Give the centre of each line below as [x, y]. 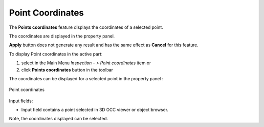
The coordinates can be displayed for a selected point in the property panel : [86, 78]
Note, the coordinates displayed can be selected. [58, 119]
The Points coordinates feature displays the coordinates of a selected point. [86, 27]
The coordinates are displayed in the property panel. [62, 36]
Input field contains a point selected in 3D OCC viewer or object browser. [95, 110]
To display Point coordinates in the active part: [56, 54]
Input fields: [21, 101]
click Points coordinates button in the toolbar [67, 70]
